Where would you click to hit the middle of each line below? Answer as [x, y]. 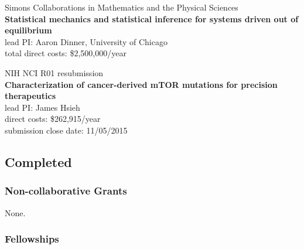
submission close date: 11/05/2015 [66, 130]
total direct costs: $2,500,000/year [66, 53]
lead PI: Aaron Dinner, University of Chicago [86, 41]
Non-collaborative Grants [66, 191]
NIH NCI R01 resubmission [54, 72]
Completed [38, 161]
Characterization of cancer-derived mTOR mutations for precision [141, 84]
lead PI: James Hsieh [42, 107]
